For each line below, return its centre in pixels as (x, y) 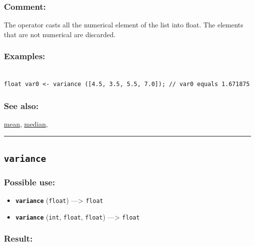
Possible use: (30, 182)
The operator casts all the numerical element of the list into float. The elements (124, 25)
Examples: (25, 56)
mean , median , (26, 124)
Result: (18, 238)
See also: (21, 105)
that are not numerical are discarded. (60, 34)
